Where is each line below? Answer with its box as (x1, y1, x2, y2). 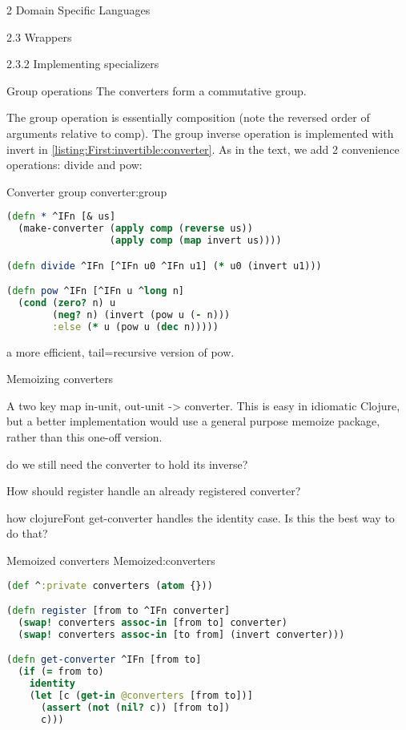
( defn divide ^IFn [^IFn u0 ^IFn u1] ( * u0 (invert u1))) (6, 260, 322, 272)
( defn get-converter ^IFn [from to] (6, 654, 202, 666)
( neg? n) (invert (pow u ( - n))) (52, 309, 231, 321)
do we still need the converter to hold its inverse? (6, 455, 248, 472)
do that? (6, 525, 48, 542)
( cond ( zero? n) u (18, 297, 116, 309)
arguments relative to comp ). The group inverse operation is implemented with (6, 124, 394, 141)
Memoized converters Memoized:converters (6, 552, 215, 568)
